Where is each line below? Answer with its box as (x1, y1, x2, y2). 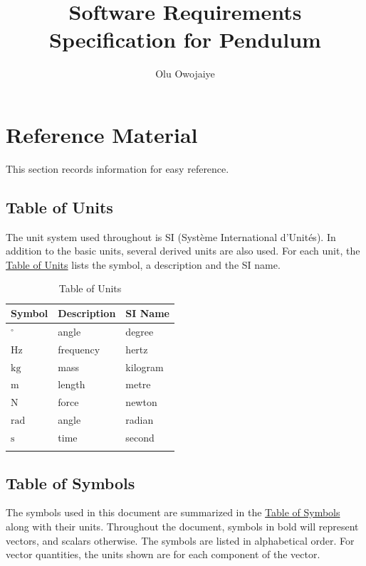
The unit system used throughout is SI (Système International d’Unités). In (6, 229, 336, 244)
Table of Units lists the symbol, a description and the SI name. (6, 257, 281, 272)
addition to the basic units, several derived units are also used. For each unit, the (6, 243, 360, 258)
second (125, 429, 155, 444)
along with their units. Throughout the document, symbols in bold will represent (6, 519, 359, 534)
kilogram (125, 359, 164, 374)
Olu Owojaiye (155, 66, 215, 81)
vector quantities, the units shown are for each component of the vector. (6, 547, 320, 562)
